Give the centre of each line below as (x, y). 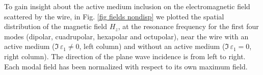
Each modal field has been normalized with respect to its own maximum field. (126, 66)
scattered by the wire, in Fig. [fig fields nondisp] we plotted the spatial (114, 16)
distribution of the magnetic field (56, 26)
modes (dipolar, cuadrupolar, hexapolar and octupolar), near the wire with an (126, 36)
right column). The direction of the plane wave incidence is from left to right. (125, 56)
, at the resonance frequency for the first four (188, 26)
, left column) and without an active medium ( (152, 46)
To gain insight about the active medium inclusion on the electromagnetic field (127, 6)
